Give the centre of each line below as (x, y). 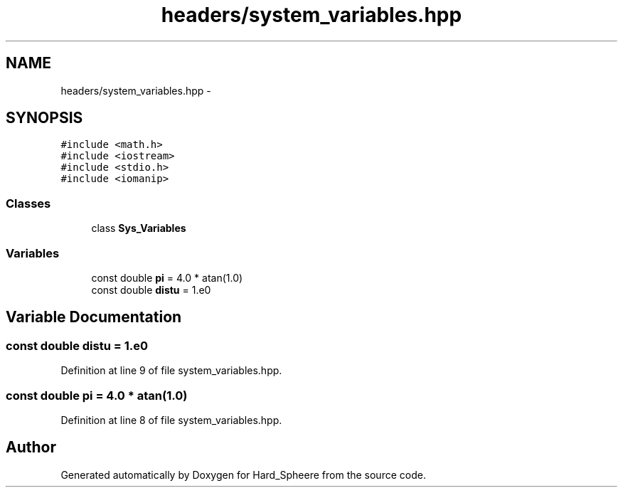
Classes (28, 203)
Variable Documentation (94, 317)
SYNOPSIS (44, 118)
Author (31, 447)
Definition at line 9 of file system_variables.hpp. (171, 371)
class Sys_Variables (139, 228)
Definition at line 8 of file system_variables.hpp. (171, 420)
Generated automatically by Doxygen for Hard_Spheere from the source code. (243, 475)
